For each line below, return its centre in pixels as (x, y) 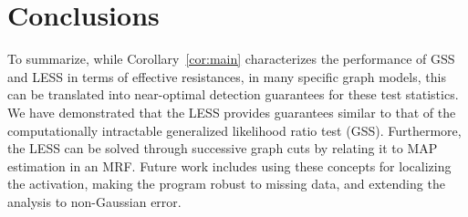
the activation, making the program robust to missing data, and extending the (226, 184)
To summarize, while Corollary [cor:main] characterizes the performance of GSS (231, 59)
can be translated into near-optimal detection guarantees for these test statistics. (233, 94)
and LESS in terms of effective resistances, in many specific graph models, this (227, 76)
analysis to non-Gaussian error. (94, 201)
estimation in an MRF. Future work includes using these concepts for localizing (229, 165)
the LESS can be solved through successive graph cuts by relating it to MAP (223, 148)
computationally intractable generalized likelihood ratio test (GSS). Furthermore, (234, 130)
